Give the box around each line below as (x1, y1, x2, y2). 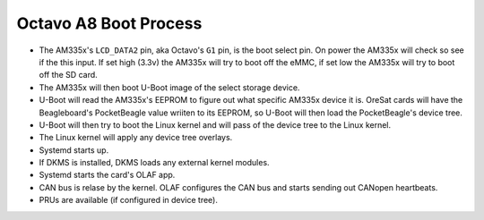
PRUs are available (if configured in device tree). (39, 195, 219, 206)
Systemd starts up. (39, 144, 109, 156)
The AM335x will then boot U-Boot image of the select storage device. (39, 81, 300, 93)
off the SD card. (39, 70, 98, 80)
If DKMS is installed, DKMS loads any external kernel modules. (39, 157, 270, 168)
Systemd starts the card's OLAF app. (39, 170, 176, 181)
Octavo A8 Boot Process (16, 13, 203, 33)
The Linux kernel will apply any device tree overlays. (39, 132, 233, 143)
